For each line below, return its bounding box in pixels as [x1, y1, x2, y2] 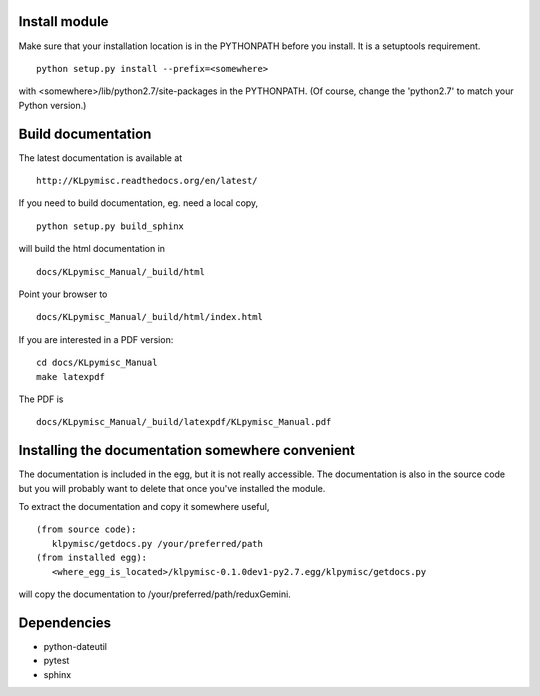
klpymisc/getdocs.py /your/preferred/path [51, 538, 264, 549]
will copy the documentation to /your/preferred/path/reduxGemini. [18, 588, 292, 600]
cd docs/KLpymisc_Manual [36, 357, 158, 369]
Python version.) [18, 99, 87, 111]
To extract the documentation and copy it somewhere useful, [18, 500, 270, 512]
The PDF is [18, 393, 64, 405]
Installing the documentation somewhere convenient [18, 442, 355, 459]
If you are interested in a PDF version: [18, 333, 174, 345]
